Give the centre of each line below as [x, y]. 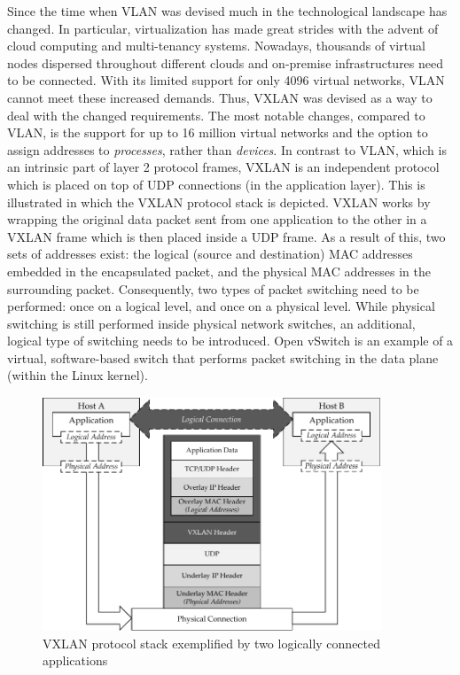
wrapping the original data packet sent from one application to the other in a [217, 219]
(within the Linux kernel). [78, 375]
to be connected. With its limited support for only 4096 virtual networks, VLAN [226, 80]
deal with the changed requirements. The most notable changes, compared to [216, 115]
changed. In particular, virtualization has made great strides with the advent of [223, 28]
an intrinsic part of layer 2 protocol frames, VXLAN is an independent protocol [223, 167]
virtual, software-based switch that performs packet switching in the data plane [223, 357]
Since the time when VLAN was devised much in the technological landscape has [227, 11]
